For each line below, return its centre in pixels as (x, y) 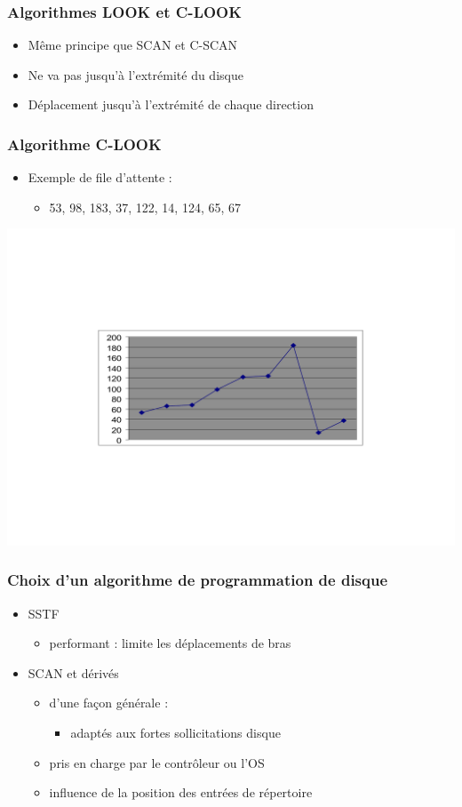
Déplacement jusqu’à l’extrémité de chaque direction (171, 104)
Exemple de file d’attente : (100, 177)
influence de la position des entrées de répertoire (181, 792)
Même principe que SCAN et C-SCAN (133, 45)
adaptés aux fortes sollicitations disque (175, 732)
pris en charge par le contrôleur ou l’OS (157, 762)
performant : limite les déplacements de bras (170, 643)
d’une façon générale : (109, 703)
